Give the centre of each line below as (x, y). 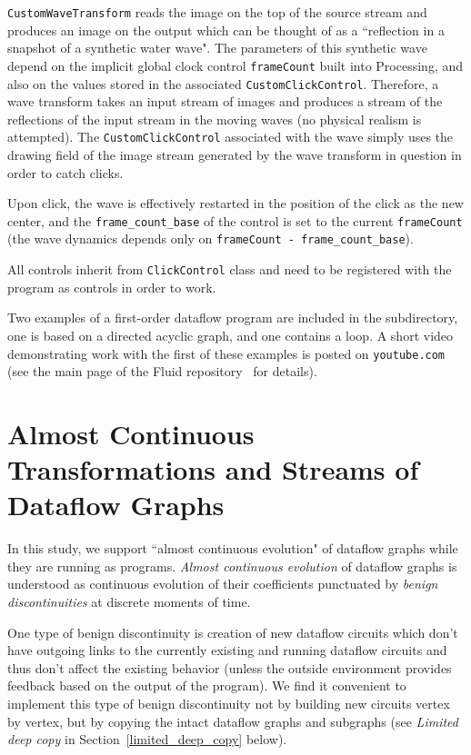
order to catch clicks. (65, 172)
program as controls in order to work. (112, 287)
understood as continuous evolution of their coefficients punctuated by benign (223, 584)
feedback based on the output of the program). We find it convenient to (207, 685)
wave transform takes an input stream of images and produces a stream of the (225, 101)
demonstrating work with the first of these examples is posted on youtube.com (226, 353)
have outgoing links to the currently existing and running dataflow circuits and (227, 650)
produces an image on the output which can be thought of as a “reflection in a (226, 30)
